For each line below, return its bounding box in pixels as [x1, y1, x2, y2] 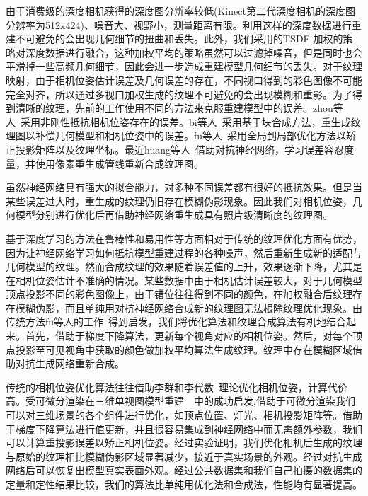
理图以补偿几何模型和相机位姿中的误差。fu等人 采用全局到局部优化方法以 [6, 128, 347, 143]
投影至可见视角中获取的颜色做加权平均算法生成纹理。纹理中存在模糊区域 [15, 342, 352, 357]
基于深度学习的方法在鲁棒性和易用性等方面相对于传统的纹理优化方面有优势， [6, 231, 362, 246]
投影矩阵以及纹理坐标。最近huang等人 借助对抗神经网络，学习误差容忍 [15, 142, 344, 156]
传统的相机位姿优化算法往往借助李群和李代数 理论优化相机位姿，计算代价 [6, 379, 347, 394]
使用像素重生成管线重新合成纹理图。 [35, 156, 204, 171]
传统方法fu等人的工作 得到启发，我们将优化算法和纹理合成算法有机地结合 [6, 314, 347, 329]
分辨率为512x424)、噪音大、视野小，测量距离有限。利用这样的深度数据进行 [6, 17, 352, 32]
